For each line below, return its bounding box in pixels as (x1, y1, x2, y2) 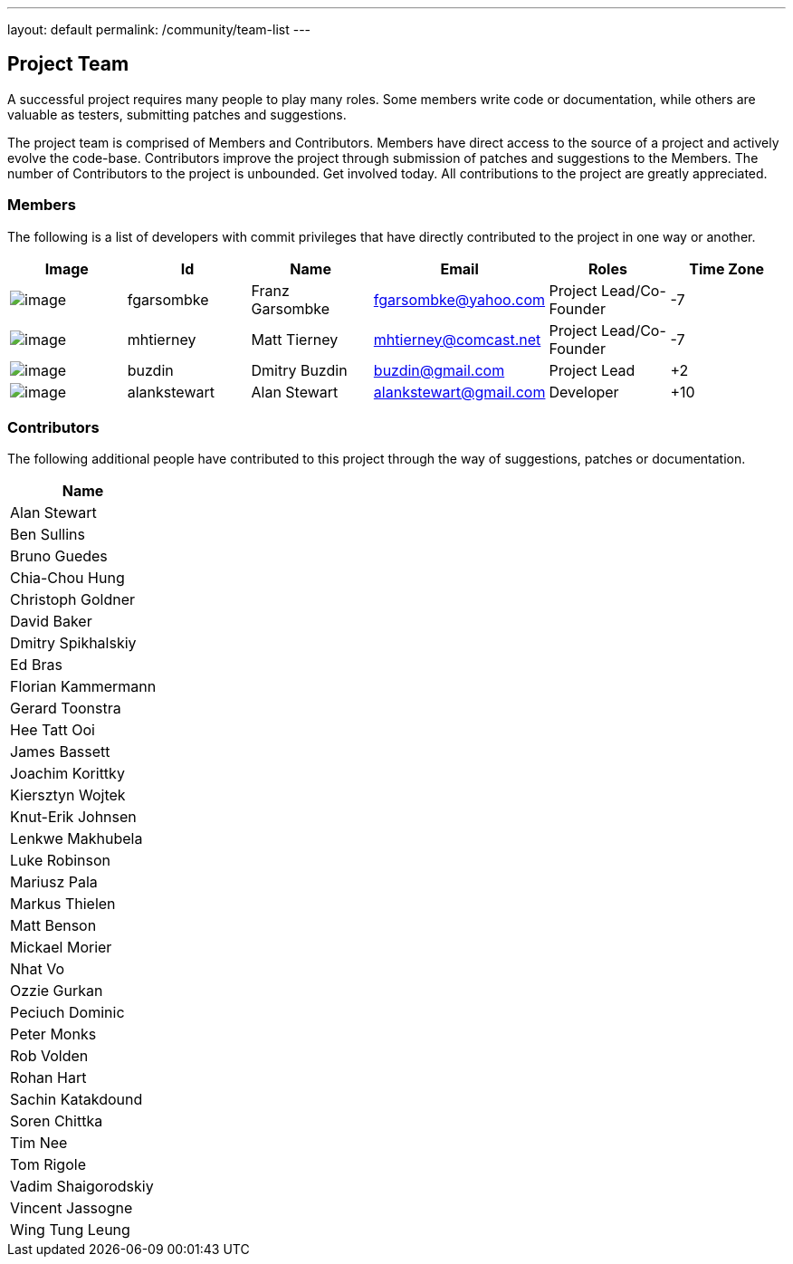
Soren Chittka (10, 1112, 103, 1131)
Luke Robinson (10, 851, 111, 870)
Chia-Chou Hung (10, 569, 125, 588)
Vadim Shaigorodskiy (10, 1177, 154, 1196)
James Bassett (10, 742, 110, 761)
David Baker (10, 612, 92, 631)
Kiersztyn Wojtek (10, 786, 126, 805)
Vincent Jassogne (10, 1199, 133, 1218)
